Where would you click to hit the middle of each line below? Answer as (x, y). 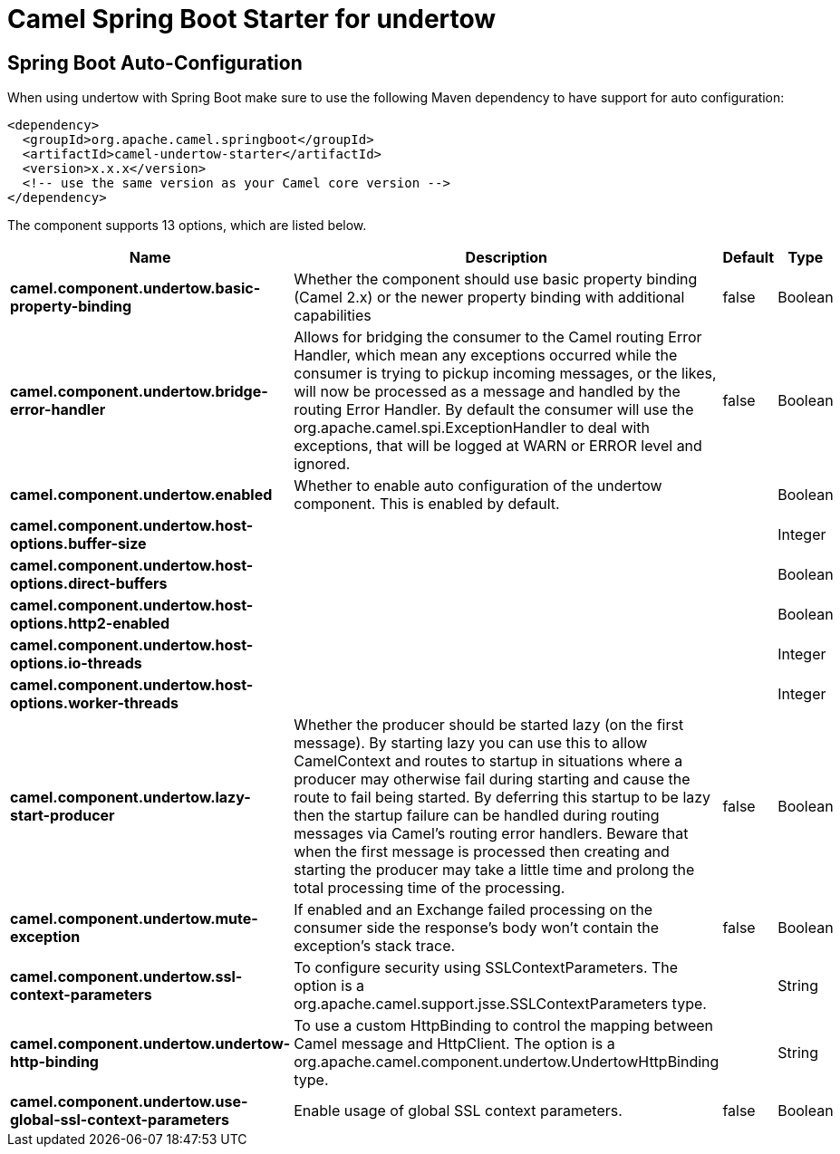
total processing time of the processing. (430, 888)
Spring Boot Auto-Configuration (155, 63)
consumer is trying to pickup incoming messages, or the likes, (505, 374)
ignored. (322, 464)
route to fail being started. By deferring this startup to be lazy (502, 798)
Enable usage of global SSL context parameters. (458, 1111)
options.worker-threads (95, 703)
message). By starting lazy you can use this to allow (471, 743)
